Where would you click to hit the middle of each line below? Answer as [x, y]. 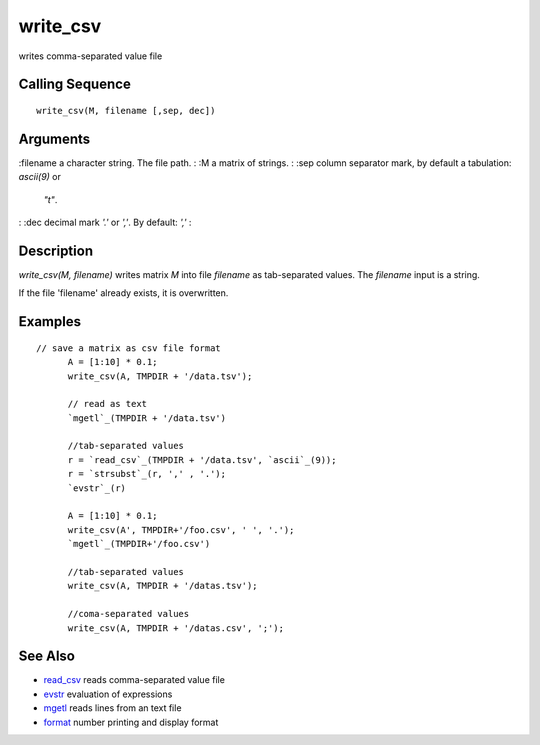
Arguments [54, 138]
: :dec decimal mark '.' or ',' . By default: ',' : [105, 222]
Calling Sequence [75, 84]
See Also [46, 656]
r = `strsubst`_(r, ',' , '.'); [147, 474]
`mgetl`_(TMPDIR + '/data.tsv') [147, 418]
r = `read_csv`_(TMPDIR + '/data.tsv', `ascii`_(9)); [202, 459]
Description [56, 250]
